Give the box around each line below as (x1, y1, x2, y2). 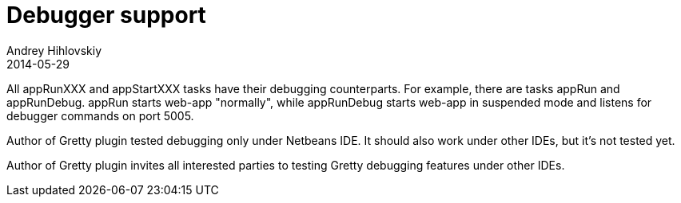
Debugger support (6, 2, 206, 29)
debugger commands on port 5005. (6, 108, 194, 123)
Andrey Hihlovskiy (6, 43, 102, 57)
